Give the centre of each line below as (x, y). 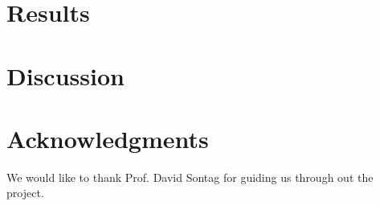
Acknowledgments (108, 138)
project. (25, 193)
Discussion (65, 75)
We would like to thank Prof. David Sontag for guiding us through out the (190, 177)
